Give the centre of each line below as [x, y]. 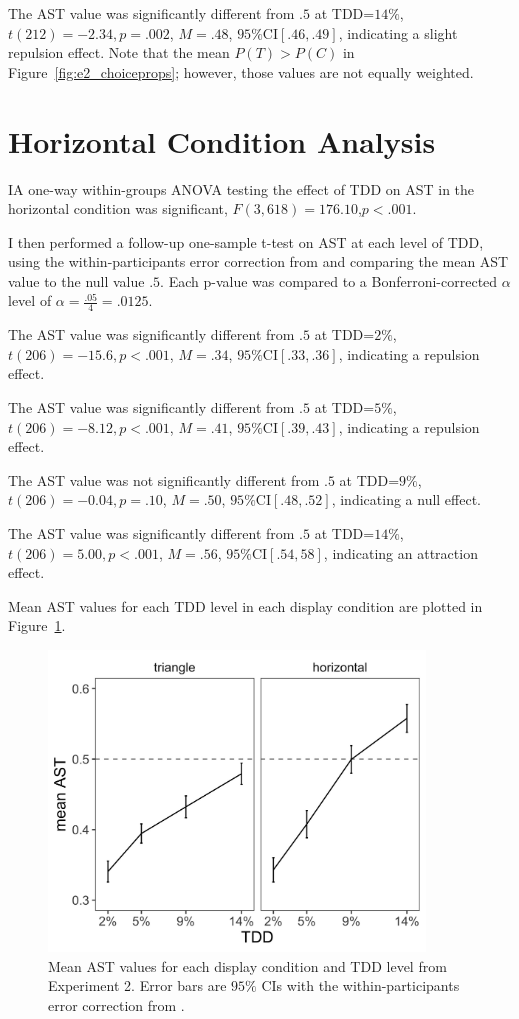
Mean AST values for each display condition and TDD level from [247, 965]
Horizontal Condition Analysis [222, 140]
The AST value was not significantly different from [164, 479]
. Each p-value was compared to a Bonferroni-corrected [329, 280]
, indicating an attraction [400, 552]
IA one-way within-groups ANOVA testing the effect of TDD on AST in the [241, 188]
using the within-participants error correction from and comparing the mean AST [258, 261]
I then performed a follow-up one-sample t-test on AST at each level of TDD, [246, 241]
